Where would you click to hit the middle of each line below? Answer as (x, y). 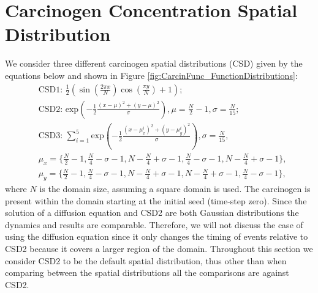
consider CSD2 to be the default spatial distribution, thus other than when (146, 260)
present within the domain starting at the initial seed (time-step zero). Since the (156, 200)
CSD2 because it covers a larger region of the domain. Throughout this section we (159, 249)
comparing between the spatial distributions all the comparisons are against (147, 273)
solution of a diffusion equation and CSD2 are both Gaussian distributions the (152, 213)
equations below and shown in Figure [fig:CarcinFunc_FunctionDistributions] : (151, 75)
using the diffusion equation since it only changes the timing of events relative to (157, 236)
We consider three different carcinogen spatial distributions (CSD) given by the (154, 63)
